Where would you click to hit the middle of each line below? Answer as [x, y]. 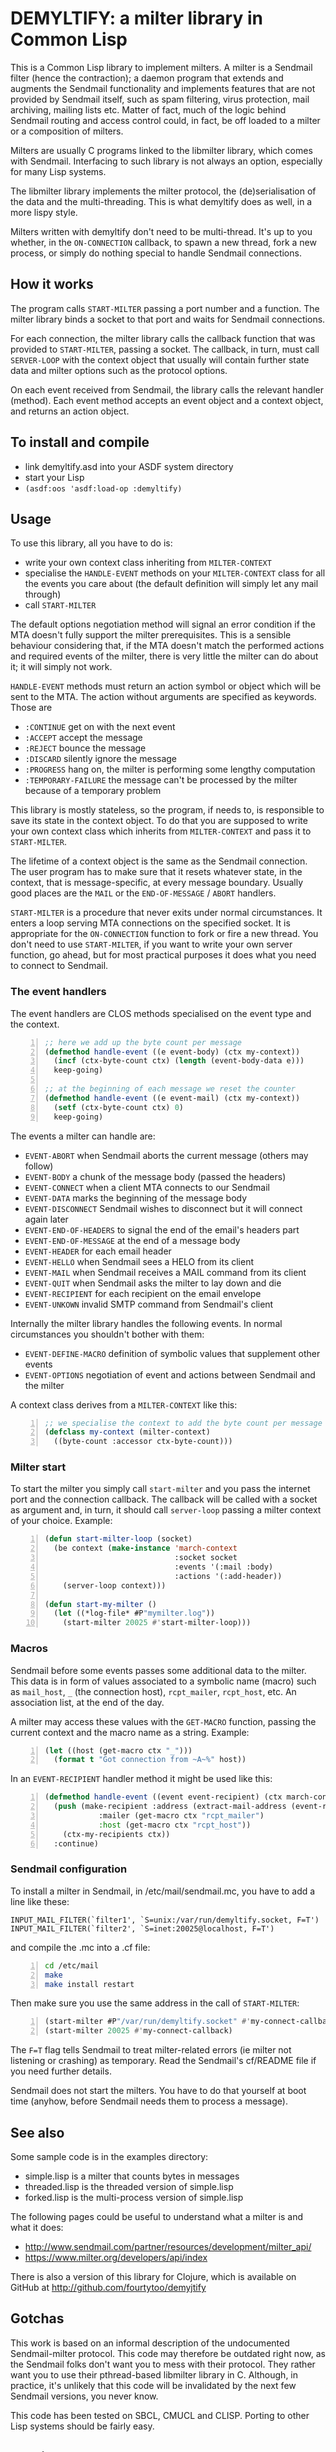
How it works [52, 284]
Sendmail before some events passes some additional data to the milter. [158, 1670]
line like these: [40, 1901]
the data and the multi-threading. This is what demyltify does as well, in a [161, 201]
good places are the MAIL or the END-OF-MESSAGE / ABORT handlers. [143, 893]
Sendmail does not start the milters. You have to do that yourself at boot [158, 2091]
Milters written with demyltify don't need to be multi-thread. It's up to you [161, 231]
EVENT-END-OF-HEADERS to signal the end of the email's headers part [162, 1229]
